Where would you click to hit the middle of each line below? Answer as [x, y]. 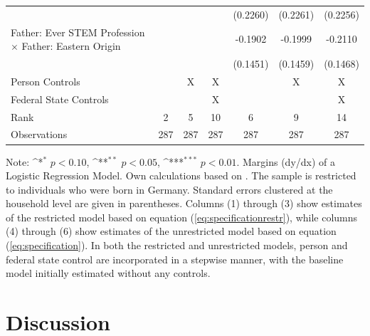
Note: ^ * [25, 161]
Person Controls [46, 81]
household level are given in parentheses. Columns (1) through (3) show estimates [184, 203]
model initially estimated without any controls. [108, 273]
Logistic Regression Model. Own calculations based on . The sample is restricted [181, 175]
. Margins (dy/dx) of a [286, 161]
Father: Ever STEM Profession [78, 32]
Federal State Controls [60, 99]
